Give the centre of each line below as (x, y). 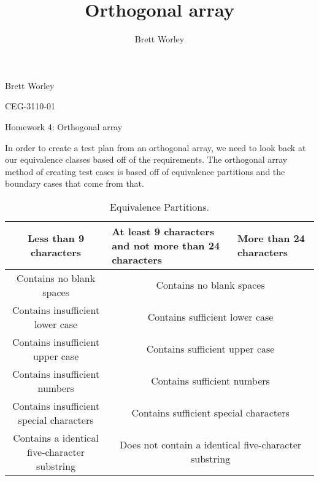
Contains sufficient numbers (210, 381)
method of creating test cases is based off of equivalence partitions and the (145, 171)
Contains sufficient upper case (210, 349)
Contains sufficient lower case (210, 317)
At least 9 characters (163, 231)
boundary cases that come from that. (75, 183)
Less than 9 (56, 238)
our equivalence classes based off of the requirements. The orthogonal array (146, 159)
